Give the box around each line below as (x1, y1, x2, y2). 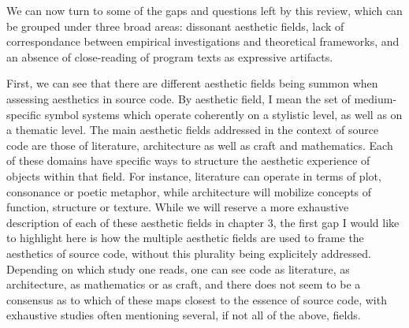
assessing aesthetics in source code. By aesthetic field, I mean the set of (6, 90, 351, 106)
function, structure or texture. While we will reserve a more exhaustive (6, 199, 349, 215)
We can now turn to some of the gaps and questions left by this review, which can (6, 2, 403, 18)
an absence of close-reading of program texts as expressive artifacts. (6, 48, 333, 65)
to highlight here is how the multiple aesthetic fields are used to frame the (6, 229, 364, 246)
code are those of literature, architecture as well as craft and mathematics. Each (6, 136, 393, 153)
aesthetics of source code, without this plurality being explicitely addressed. (6, 244, 371, 261)
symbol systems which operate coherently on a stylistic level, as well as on (44, 106, 403, 122)
